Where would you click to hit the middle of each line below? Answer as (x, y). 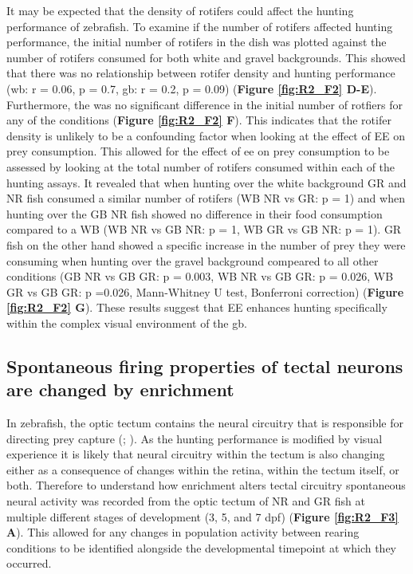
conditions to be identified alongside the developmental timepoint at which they (202, 547)
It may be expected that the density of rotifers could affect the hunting (180, 10)
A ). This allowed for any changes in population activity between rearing (183, 532)
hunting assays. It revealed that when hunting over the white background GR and (206, 182)
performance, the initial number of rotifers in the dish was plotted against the (197, 42)
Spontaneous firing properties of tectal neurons (205, 366)
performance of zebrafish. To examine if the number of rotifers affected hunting (200, 26)
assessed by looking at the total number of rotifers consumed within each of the (201, 166)
